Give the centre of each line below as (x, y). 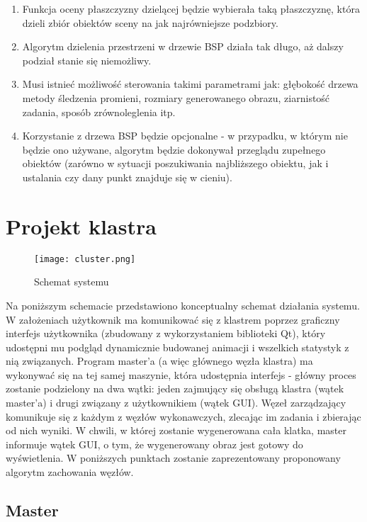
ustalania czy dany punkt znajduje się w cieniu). (127, 177)
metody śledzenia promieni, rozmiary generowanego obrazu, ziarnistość (176, 97)
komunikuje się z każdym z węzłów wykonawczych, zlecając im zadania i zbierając (183, 416)
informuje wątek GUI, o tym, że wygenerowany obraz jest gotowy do (154, 444)
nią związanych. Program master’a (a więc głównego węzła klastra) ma (159, 361)
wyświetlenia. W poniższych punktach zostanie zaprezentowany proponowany (173, 458)
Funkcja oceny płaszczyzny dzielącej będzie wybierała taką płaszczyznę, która (191, 8)
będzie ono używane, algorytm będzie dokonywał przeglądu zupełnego (174, 149)
